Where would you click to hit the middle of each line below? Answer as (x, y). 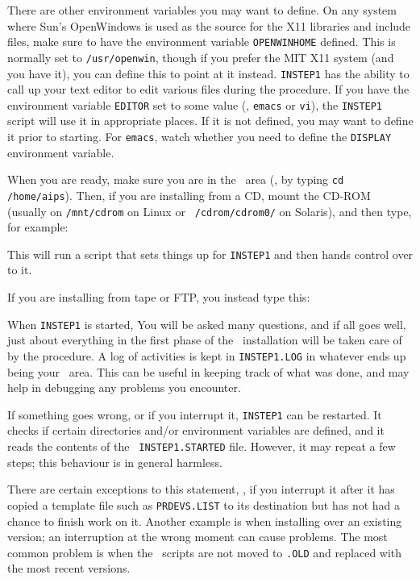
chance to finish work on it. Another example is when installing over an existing (205, 521)
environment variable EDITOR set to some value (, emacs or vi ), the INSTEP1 (195, 104)
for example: (38, 227)
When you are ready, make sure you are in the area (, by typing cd (176, 179)
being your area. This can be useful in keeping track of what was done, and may (208, 371)
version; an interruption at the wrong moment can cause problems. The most (198, 537)
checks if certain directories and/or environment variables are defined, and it (196, 430)
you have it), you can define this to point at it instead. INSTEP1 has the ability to (208, 73)
